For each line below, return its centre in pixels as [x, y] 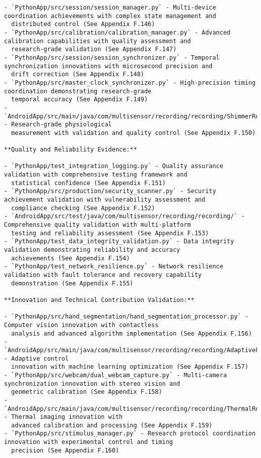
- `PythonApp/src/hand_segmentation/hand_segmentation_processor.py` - [126, 317]
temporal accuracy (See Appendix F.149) [80, 100]
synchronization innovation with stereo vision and [92, 384]
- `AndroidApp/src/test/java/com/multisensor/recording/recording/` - [124, 216]
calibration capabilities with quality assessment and [98, 41]
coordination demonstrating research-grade [78, 91]
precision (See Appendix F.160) [65, 450]
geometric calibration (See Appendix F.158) [87, 392]
